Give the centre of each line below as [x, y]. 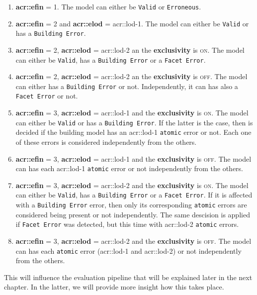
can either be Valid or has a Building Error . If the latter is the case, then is [134, 122]
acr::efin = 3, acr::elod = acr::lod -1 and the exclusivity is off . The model [133, 158]
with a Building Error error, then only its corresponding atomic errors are [131, 205]
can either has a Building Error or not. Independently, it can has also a [127, 86]
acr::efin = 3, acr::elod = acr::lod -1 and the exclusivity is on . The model [132, 113]
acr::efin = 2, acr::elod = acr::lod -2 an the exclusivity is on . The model [130, 49]
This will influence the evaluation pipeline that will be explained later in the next [128, 277]
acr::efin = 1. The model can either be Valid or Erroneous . [108, 6]
